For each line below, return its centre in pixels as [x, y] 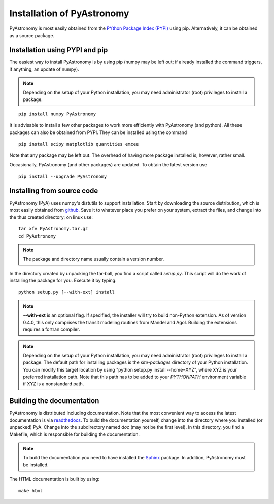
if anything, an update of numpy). [44, 69]
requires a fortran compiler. [52, 329]
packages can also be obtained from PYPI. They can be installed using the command [98, 132]
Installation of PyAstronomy [69, 13]
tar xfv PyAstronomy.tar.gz [53, 229]
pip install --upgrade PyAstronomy [63, 177]
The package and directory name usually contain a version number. [94, 259]
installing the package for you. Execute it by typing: [63, 280]
